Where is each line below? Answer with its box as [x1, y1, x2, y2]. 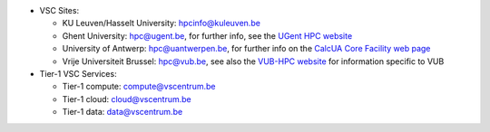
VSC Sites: [39, 5, 80, 15]
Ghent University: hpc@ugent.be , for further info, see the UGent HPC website [62, 30, 353, 41]
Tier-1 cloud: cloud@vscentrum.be [62, 93, 191, 104]
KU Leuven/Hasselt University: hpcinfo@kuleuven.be [62, 18, 260, 29]
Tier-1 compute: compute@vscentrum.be [62, 81, 216, 92]
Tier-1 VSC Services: [39, 68, 117, 79]
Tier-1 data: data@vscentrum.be [62, 107, 183, 118]
